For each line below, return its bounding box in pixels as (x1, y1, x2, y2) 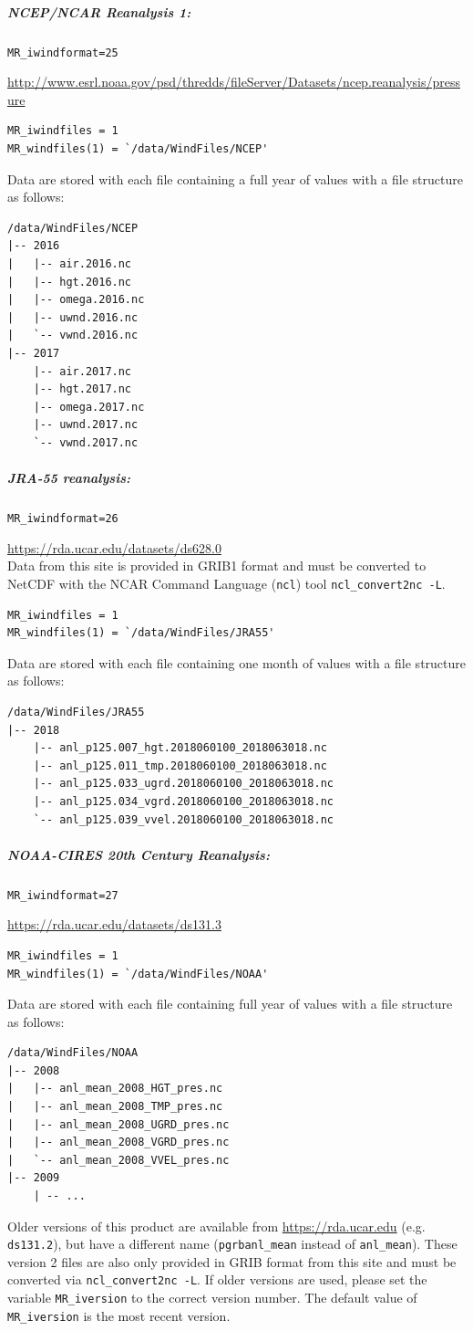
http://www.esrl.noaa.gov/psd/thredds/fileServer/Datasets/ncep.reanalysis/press (7, 72, 460, 91)
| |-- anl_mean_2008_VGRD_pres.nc (7, 1136, 230, 1149)
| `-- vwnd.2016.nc (7, 329, 139, 342)
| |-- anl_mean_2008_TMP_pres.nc (7, 1100, 223, 1114)
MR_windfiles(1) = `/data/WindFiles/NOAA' (7, 967, 269, 980)
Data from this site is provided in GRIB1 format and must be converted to (7, 556, 427, 575)
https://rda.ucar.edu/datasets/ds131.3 (7, 915, 221, 934)
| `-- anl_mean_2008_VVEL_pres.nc (7, 1153, 230, 1167)
